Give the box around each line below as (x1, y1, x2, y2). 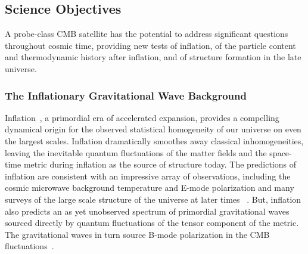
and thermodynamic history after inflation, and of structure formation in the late (5, 51, 301, 63)
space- (269, 146, 292, 159)
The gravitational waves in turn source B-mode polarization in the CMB (5, 228, 270, 240)
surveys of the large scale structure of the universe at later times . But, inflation (5, 193, 301, 205)
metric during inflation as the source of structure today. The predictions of (23, 158, 297, 171)
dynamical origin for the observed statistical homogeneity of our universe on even (5, 123, 301, 135)
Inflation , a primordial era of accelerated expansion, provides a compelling (5, 111, 279, 123)
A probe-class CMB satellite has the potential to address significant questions (5, 27, 288, 40)
